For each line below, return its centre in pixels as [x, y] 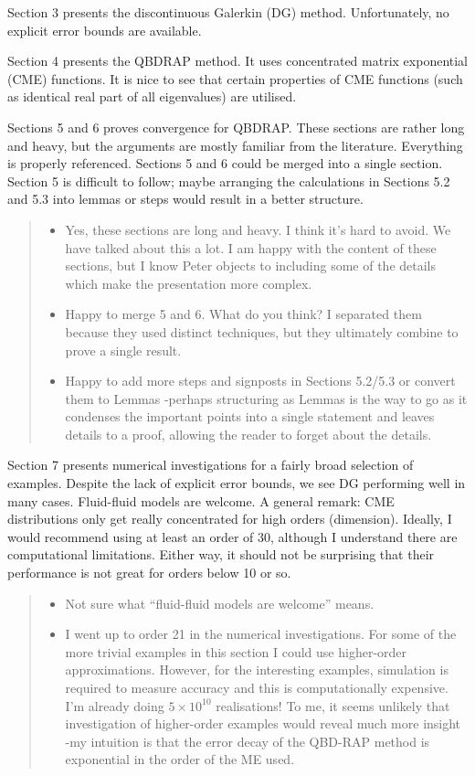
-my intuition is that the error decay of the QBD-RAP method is [248, 741]
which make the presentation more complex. [189, 283]
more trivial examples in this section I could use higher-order [236, 651]
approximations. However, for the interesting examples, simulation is [257, 670]
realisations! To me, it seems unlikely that [333, 705]
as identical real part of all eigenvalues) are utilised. [152, 96]
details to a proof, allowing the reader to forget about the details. [248, 434]
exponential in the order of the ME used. [180, 759]
